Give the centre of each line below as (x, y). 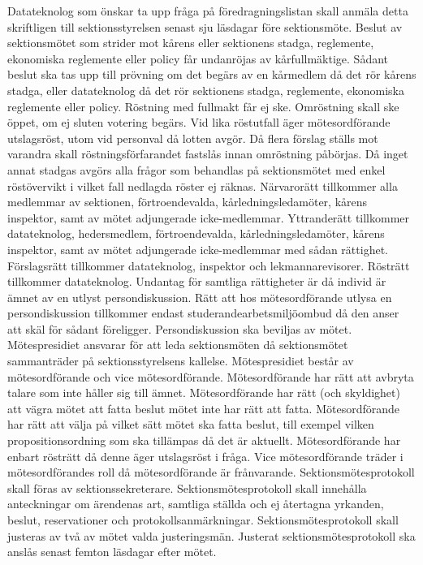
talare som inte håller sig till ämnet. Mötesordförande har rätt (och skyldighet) (204, 392)
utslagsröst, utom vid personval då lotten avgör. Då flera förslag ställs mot (193, 138)
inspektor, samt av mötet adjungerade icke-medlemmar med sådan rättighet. (198, 249)
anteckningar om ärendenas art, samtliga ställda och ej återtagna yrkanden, (196, 504)
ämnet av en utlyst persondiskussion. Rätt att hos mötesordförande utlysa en (200, 297)
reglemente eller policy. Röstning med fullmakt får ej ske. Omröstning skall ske (203, 106)
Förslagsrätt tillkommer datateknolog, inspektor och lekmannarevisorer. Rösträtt (209, 265)
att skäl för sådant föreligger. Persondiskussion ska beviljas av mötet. (180, 328)
